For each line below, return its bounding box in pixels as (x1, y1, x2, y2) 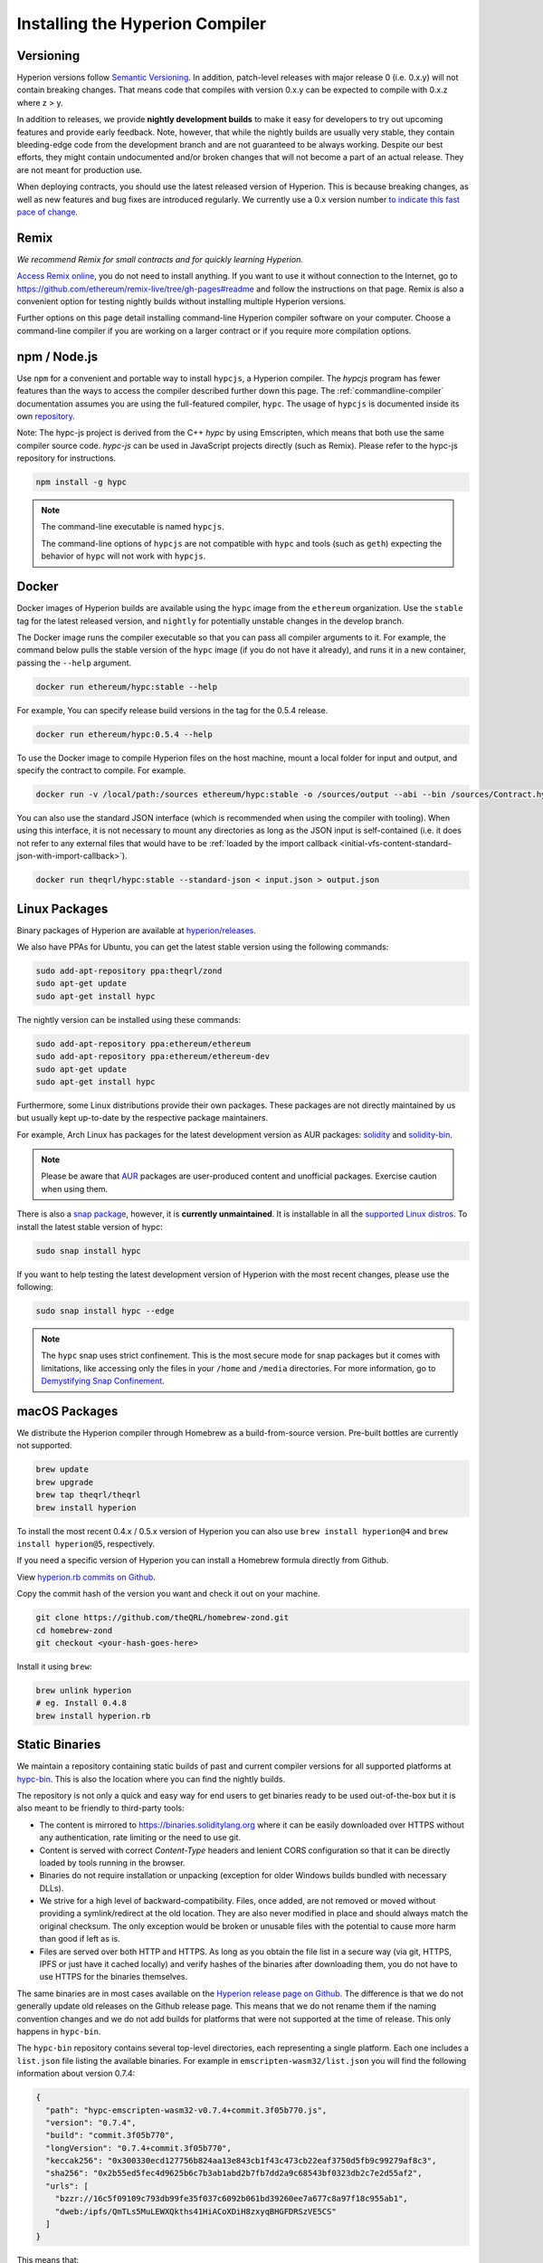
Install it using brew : (16, 1661, 92, 1672)
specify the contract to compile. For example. (16, 765, 186, 776)
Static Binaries (16, 1737, 101, 1752)
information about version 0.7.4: (16, 2068, 136, 2079)
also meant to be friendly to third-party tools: (16, 1802, 185, 1814)
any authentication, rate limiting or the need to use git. (39, 1832, 242, 1843)
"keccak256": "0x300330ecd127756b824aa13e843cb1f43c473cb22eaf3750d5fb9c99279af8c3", (45, 2155, 437, 2166)
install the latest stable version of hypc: (16, 1221, 163, 1232)
